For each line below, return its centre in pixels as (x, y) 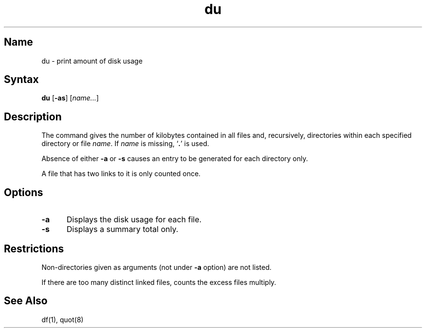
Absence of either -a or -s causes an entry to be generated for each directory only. (175, 159)
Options (24, 192)
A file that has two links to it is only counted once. (121, 174)
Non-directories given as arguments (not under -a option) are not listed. (157, 267)
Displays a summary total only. (122, 229)
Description (33, 116)
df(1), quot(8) (62, 319)
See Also (26, 301)
